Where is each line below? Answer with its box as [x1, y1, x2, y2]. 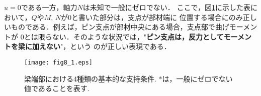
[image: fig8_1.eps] [24, 58, 93, 66]
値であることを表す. [24, 83, 90, 93]
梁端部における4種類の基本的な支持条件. [24, 73, 156, 83]
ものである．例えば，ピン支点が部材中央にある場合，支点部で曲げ [11, 21, 229, 32]
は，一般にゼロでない [162, 73, 233, 83]
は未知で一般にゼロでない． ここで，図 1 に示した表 [82, 2, 250, 12]
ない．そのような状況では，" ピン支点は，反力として [52, 31, 224, 41]
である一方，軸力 [21, 2, 77, 12]
